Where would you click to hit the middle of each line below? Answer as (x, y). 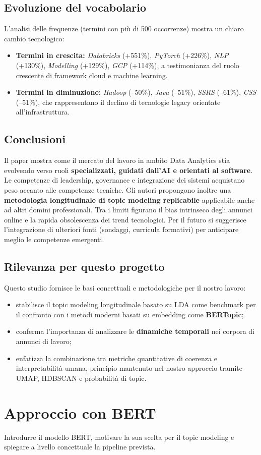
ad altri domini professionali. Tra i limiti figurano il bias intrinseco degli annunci (128, 210)
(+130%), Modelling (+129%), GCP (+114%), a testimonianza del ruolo (127, 65)
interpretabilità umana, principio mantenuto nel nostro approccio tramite (129, 368)
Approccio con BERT (80, 412)
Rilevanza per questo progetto (84, 266)
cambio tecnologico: (34, 38)
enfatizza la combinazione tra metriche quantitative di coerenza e (116, 358)
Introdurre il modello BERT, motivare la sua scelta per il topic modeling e (119, 437)
